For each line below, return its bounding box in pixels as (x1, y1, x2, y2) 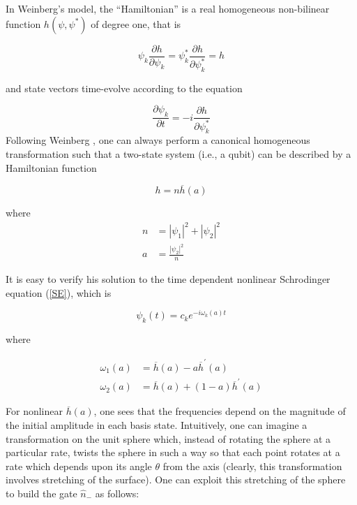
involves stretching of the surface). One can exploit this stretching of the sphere (6, 472, 346, 487)
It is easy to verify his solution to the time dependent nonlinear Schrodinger (6, 272, 331, 286)
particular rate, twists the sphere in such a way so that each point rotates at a (6, 445, 340, 460)
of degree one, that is (91, 16, 181, 31)
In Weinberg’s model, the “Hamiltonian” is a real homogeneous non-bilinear (6, 1, 330, 15)
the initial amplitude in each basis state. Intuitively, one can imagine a (6, 417, 307, 432)
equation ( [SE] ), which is (6, 285, 112, 300)
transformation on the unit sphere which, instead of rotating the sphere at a (6, 431, 331, 446)
